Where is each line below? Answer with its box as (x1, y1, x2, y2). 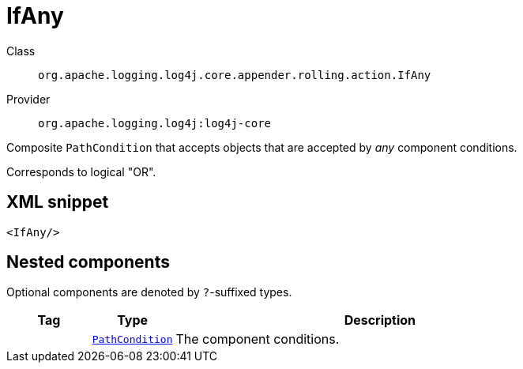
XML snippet (6, 192, 109, 213)
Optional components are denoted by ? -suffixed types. (6, 285, 292, 299)
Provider (6, 92, 51, 106)
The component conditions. (175, 331, 340, 348)
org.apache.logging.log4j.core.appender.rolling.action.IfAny (38, 68, 431, 81)
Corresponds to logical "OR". (6, 164, 156, 179)
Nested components (6, 252, 170, 273)
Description (344, 312, 416, 329)
